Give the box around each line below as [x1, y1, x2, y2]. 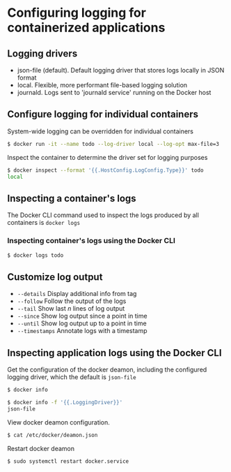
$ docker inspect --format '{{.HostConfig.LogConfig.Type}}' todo [7, 166, 204, 174]
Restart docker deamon [7, 444, 75, 452]
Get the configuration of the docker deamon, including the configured [7, 365, 207, 374]
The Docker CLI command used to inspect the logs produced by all [7, 211, 200, 219]
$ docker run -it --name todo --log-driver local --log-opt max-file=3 [7, 140, 219, 147]
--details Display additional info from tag [17, 290, 137, 298]
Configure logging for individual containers [7, 108, 199, 120]
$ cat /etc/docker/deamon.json [7, 432, 98, 438]
